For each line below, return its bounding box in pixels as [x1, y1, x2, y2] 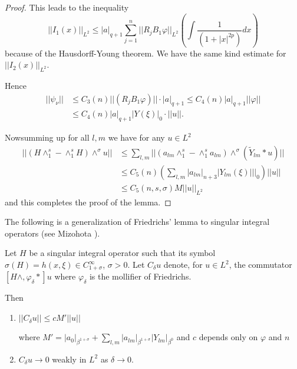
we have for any [108, 131, 165, 144]
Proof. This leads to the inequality [5, 1, 129, 13]
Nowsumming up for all [5, 131, 90, 144]
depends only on [199, 331, 258, 343]
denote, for [163, 258, 203, 271]
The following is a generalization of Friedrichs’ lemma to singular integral [5, 215, 270, 228]
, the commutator [229, 258, 292, 271]
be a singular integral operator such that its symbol [29, 247, 216, 259]
